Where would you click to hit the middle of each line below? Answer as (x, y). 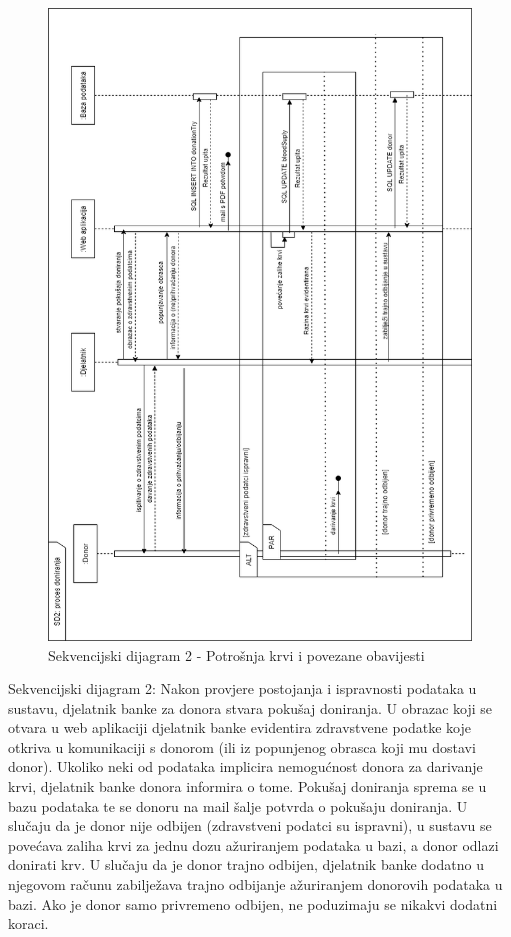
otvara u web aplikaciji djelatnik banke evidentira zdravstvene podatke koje (240, 727)
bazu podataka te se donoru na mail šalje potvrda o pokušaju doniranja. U (238, 805)
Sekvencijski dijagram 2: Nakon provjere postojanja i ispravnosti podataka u (242, 688)
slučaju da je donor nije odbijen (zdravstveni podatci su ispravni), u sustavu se (250, 825)
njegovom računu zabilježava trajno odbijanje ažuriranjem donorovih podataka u (255, 884)
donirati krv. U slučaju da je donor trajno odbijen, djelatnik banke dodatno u (246, 864)
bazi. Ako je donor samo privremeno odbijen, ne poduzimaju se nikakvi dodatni (253, 903)
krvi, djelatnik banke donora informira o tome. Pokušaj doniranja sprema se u (247, 786)
